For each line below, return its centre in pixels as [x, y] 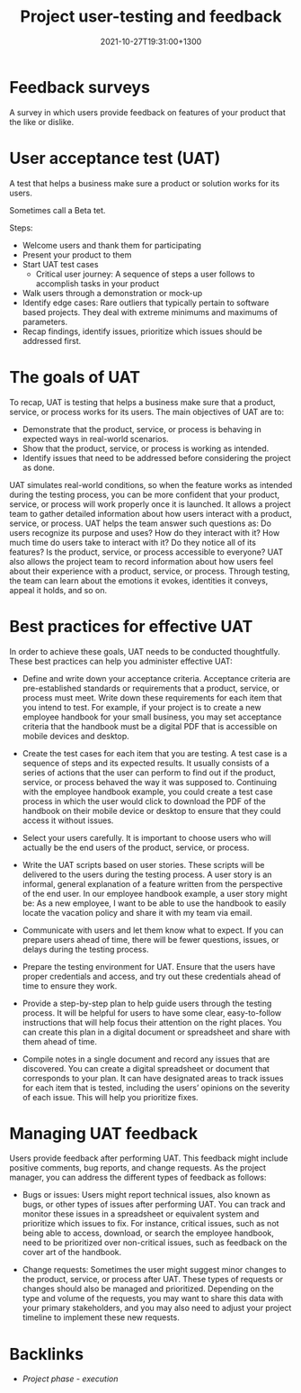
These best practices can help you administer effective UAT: [121, 661]
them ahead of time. [59, 1041]
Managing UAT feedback [104, 1133]
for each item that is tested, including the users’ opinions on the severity [156, 1088]
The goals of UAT [75, 377]
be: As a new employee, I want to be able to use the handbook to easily [154, 903]
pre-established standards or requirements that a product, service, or [151, 688]
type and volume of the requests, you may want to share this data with [153, 1298]
